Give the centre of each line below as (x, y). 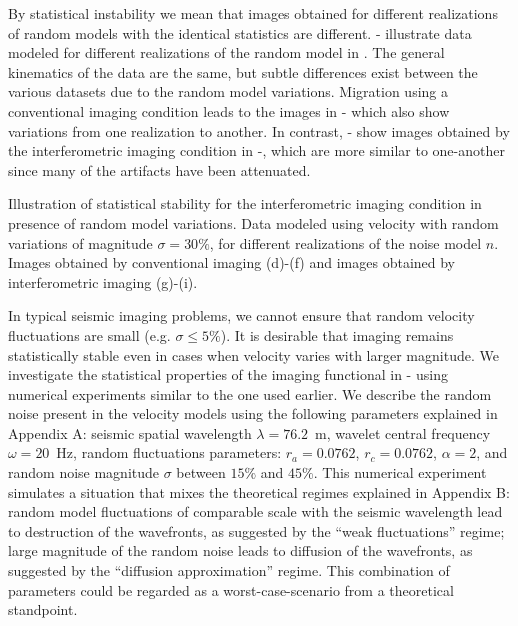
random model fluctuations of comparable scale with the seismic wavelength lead (255, 511)
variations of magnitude (80, 242)
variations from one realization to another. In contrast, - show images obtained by (259, 130)
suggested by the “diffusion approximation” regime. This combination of (229, 570)
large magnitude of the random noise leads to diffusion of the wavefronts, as (240, 550)
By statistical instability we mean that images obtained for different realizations (253, 13)
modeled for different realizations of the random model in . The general (226, 52)
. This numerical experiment (400, 472)
